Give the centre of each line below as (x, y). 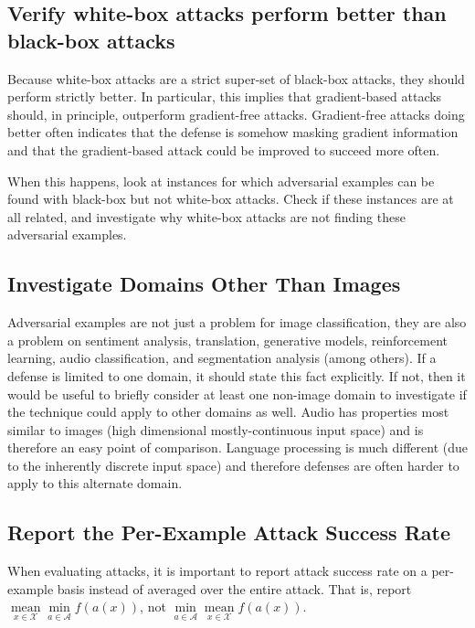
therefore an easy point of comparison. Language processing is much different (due (237, 447)
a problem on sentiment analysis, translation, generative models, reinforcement (228, 340)
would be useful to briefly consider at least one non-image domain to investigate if (237, 394)
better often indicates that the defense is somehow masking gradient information (233, 132)
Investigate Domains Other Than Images (204, 284)
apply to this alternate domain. (95, 483)
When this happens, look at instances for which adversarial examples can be (221, 181)
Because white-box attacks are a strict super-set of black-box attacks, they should (236, 78)
